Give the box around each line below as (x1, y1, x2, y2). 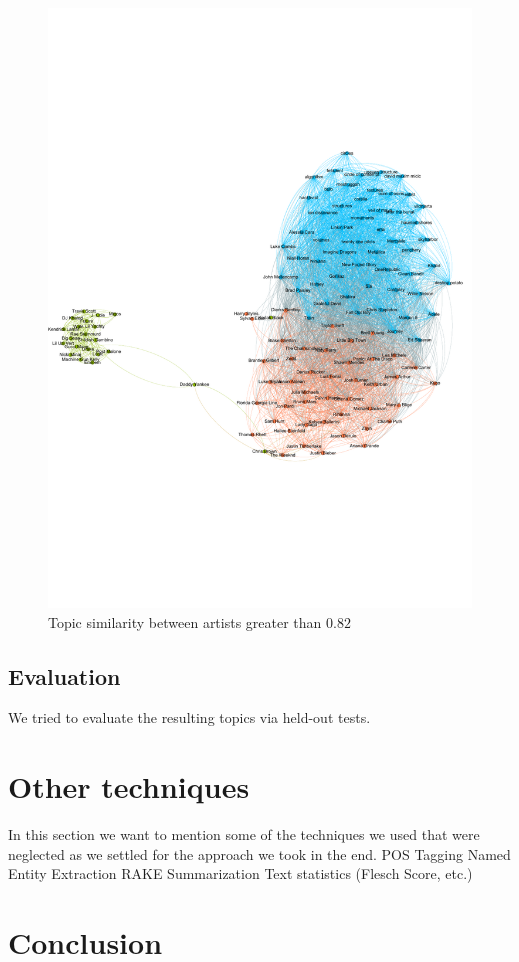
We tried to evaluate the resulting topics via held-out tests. (8, 707, 371, 728)
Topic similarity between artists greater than (48, 611, 322, 632)
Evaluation (8, 660, 121, 691)
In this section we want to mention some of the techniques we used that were (8, 824, 480, 845)
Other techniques (8, 766, 250, 807)
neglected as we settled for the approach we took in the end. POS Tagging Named (8, 843, 511, 864)
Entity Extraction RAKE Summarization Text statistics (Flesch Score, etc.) (8, 863, 473, 884)
